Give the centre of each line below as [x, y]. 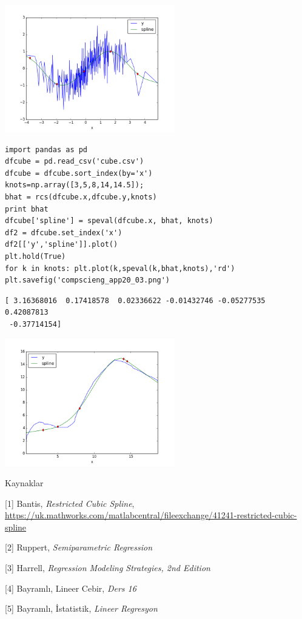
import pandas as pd [46, 149]
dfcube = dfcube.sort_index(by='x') [79, 173]
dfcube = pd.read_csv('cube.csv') [75, 162]
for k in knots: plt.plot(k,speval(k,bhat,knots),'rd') [120, 268]
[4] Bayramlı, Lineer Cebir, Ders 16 [71, 588]
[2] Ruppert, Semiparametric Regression [79, 547]
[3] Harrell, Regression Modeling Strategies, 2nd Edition [108, 568]
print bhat [27, 209]
